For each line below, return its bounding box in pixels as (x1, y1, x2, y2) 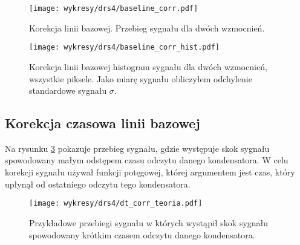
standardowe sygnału (29, 84, 107, 97)
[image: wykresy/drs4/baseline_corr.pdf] (29, 4, 198, 13)
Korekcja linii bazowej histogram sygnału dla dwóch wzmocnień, (29, 60, 267, 73)
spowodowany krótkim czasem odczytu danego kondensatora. (29, 228, 255, 241)
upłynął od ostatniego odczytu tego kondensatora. (5, 177, 191, 190)
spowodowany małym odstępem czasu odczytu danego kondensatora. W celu (5, 154, 289, 166)
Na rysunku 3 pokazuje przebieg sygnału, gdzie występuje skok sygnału (5, 142, 270, 154)
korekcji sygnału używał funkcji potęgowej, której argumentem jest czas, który (5, 166, 295, 178)
